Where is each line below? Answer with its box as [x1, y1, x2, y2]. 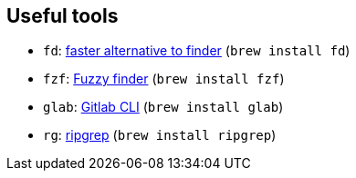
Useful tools [6, 5, 119, 27]
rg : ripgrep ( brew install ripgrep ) [43, 127, 277, 143]
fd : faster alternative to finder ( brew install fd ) [43, 43, 351, 59]
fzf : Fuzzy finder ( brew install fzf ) [43, 71, 285, 87]
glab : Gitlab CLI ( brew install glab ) [43, 99, 284, 115]
